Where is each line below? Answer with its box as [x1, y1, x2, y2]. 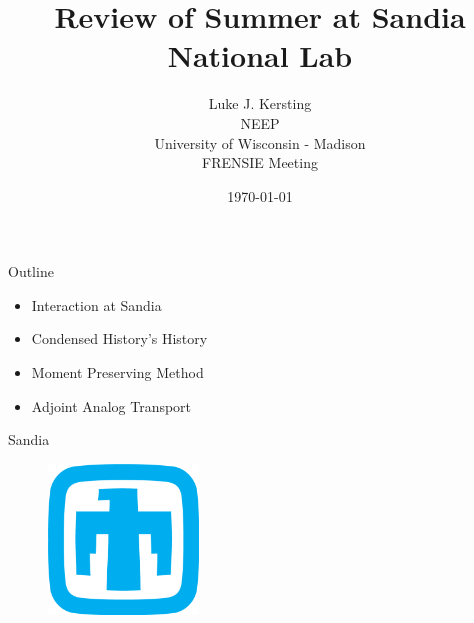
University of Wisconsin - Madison [154, 132, 366, 153]
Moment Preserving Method [31, 362, 204, 383]
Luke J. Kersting [208, 93, 312, 114]
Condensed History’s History [31, 328, 208, 349]
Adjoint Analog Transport [31, 395, 192, 416]
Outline [8, 261, 54, 282]
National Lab [167, 35, 353, 76]
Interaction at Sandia [31, 294, 162, 315]
